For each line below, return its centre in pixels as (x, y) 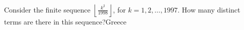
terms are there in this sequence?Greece (65, 21)
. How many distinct (209, 9)
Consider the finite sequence (47, 9)
